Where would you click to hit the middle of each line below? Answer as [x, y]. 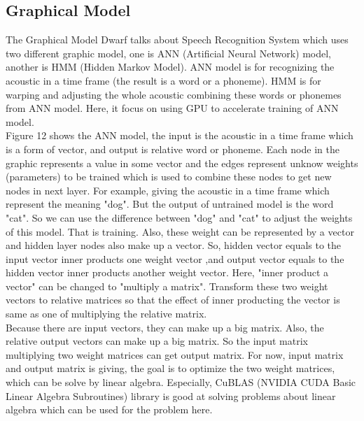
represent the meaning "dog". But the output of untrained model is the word [170, 204]
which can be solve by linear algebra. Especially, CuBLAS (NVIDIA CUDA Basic [181, 382]
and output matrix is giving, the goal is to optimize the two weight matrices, [170, 368]
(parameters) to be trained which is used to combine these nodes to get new [169, 177]
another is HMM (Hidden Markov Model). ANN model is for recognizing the [170, 67]
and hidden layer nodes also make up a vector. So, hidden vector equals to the [174, 245]
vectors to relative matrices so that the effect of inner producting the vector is [173, 300]
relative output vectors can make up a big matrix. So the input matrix [157, 341]
